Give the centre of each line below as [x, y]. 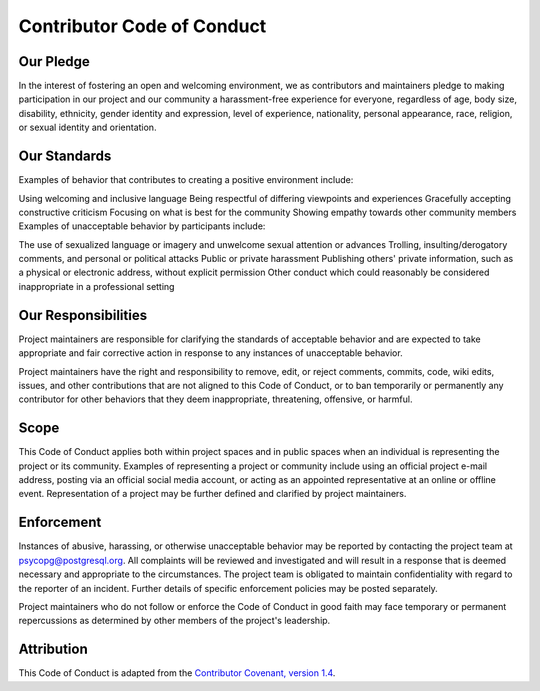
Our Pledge [54, 61]
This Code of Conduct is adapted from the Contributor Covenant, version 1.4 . [177, 673]
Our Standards [65, 156]
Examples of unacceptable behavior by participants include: [142, 226]
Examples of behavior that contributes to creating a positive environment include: [186, 180]
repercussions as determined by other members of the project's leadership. [174, 621]
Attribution [53, 649]
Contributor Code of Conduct [142, 26]
